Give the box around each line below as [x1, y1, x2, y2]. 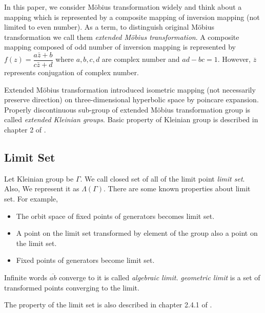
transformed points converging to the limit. [4, 282, 139, 293]
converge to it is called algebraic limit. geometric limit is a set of [58, 272, 260, 282]
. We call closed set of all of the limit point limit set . [80, 173, 245, 184]
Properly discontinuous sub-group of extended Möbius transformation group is [4, 104, 251, 115]
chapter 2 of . [4, 124, 46, 135]
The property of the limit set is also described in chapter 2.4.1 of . [4, 299, 212, 310]
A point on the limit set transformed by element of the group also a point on [16, 228, 258, 238]
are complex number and [101, 54, 180, 64]
